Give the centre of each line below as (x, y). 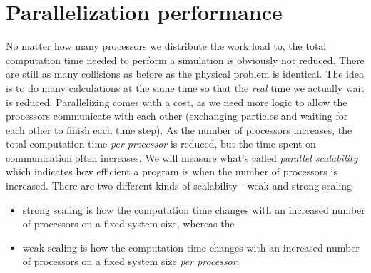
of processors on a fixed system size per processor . (131, 261)
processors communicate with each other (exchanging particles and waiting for (177, 116)
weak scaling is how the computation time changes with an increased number (191, 247)
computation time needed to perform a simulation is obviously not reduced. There (185, 60)
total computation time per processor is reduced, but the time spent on (161, 144)
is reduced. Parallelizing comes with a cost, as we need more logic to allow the (177, 102)
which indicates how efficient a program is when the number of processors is (172, 171)
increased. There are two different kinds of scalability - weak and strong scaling (179, 186)
